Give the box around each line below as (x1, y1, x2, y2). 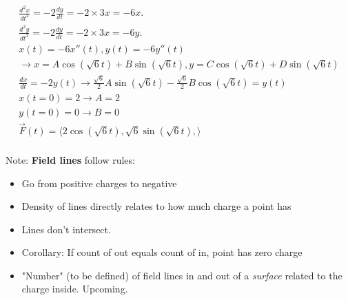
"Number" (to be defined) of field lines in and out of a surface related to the (21, 268, 342, 282)
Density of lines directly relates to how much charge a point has (21, 199, 291, 213)
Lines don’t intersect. (21, 222, 111, 236)
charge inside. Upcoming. (21, 281, 128, 296)
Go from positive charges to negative (21, 175, 177, 190)
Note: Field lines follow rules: (6, 152, 135, 167)
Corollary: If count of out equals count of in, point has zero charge (21, 245, 303, 259)
